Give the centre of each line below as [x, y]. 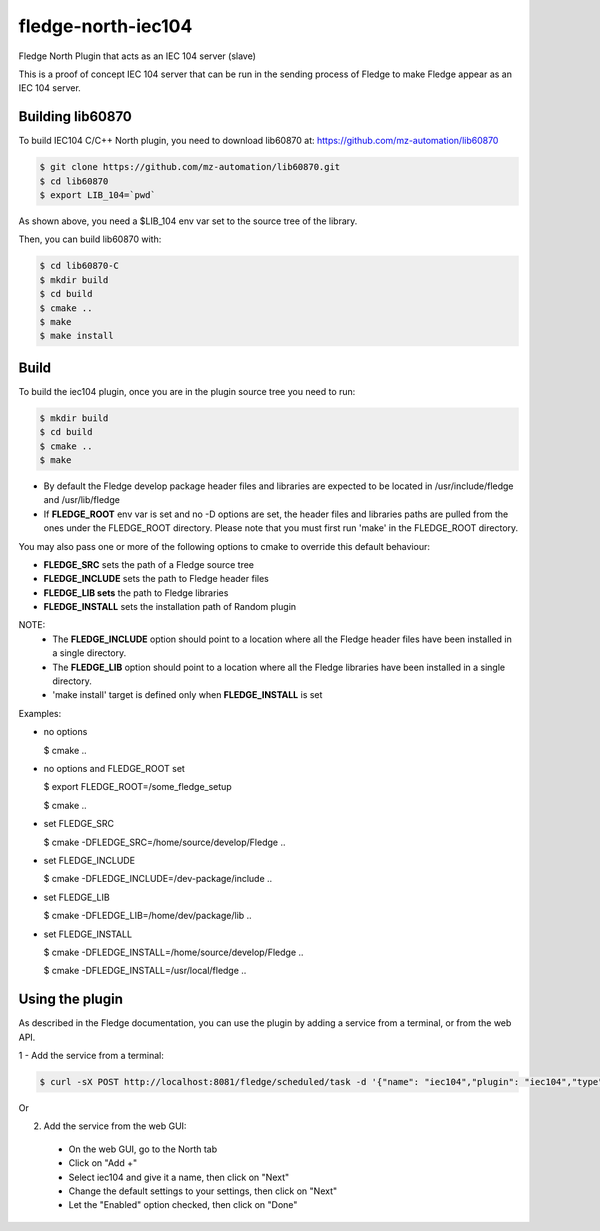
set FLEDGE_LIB [76, 897]
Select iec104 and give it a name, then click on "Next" [179, 1177]
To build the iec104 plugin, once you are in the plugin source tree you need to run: [187, 391]
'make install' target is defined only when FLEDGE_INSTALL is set [187, 695]
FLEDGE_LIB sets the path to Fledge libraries [136, 592]
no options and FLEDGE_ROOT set [114, 768]
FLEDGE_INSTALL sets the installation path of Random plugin [170, 607]
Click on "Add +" [103, 1163]
